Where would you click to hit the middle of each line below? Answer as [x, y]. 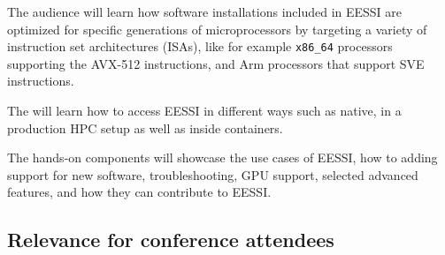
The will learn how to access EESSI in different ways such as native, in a [204, 111]
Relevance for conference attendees [171, 240]
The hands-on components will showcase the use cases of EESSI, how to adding [222, 157]
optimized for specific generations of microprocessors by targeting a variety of [217, 29]
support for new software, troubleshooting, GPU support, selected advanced [213, 174]
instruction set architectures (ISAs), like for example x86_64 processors [200, 46]
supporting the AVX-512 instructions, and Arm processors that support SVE [216, 63]
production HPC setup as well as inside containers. [145, 127]
